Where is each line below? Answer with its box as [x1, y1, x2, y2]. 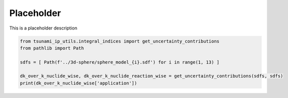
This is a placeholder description [9, 25, 78, 31]
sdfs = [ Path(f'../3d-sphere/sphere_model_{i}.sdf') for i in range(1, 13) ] [20, 59, 219, 65]
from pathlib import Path [20, 45, 84, 51]
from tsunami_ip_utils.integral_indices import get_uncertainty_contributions [20, 38, 219, 44]
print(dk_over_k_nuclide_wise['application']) [20, 80, 137, 86]
